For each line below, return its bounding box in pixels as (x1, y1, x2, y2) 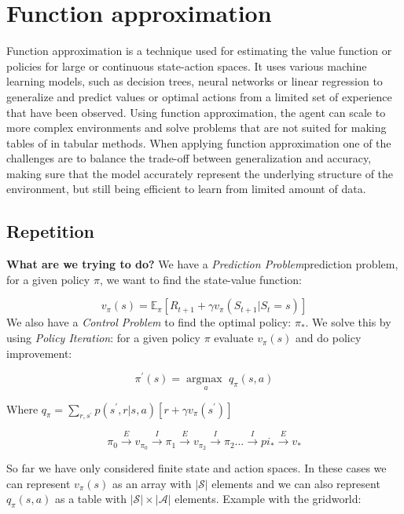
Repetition (6, 219, 95, 243)
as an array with (112, 475, 192, 491)
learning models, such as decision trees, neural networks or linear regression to (6, 73, 383, 89)
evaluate (214, 330, 254, 346)
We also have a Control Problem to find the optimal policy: (6, 314, 292, 330)
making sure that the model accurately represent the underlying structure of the (6, 165, 394, 181)
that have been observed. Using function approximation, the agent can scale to (6, 104, 386, 120)
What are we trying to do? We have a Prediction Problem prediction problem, (6, 256, 398, 272)
